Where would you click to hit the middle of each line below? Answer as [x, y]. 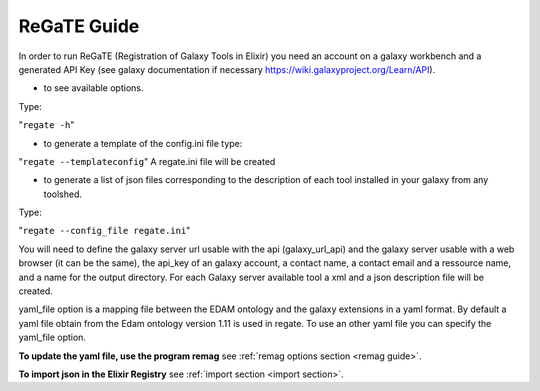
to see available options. [93, 88]
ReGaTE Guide [79, 26]
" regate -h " [46, 125]
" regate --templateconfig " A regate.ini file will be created [147, 161]
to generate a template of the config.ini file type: [143, 143]
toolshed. [63, 194]
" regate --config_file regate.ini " [104, 231]
